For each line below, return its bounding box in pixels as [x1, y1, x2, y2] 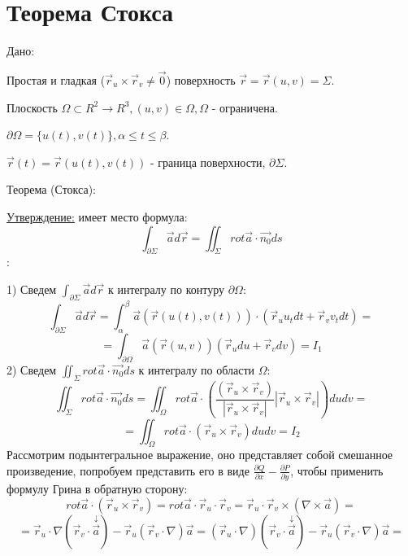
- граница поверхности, [150, 153, 266, 170]
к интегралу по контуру [107, 280, 224, 297]
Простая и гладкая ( [7, 71, 106, 88]
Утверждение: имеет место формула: [7, 208, 188, 225]
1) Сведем [7, 280, 57, 297]
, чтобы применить [290, 462, 384, 479]
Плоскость [7, 99, 58, 116]
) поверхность [166, 71, 236, 88]
